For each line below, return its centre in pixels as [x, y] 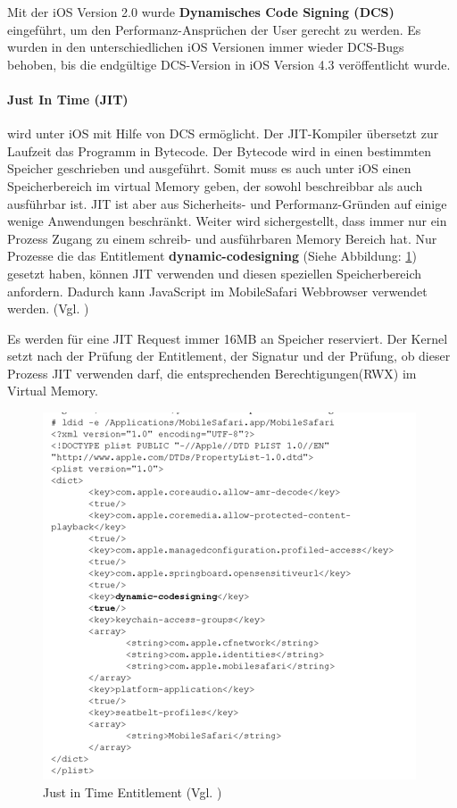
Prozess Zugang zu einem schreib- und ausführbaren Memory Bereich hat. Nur [222, 238]
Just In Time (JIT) [68, 99]
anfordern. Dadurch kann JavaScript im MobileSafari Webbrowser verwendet [217, 291]
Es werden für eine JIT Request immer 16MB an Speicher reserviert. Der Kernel [228, 338]
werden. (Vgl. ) [48, 308]
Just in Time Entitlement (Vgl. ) [133, 791]
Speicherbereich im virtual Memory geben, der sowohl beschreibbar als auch [215, 185]
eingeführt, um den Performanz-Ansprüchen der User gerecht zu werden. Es [214, 29]
